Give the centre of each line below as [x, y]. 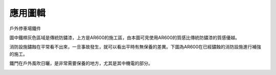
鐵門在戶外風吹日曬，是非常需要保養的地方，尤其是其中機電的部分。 [81, 63]
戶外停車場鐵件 [25, 28]
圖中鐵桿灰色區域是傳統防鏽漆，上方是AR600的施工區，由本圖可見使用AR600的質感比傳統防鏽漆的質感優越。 [125, 37]
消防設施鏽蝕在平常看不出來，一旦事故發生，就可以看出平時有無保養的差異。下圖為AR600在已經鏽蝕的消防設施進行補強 [135, 47]
